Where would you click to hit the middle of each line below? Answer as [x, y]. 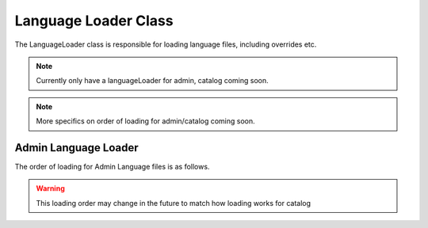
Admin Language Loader [76, 148]
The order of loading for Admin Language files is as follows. [112, 167]
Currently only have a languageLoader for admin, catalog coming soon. [152, 81]
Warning [50, 188]
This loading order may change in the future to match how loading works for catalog [174, 203]
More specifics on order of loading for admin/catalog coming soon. [145, 121]
